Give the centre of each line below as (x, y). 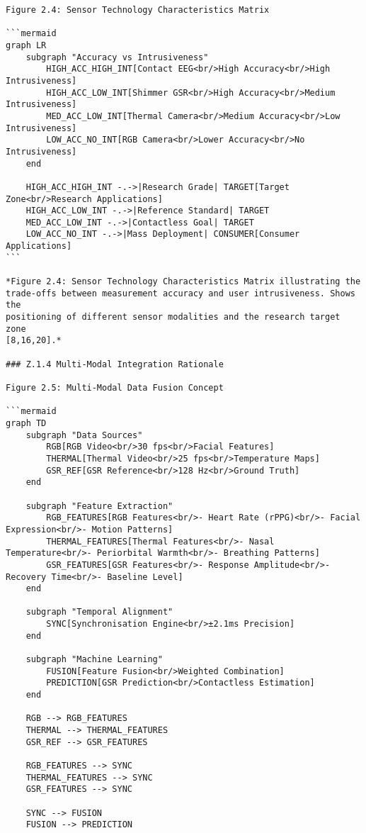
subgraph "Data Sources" (84, 435)
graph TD (26, 423)
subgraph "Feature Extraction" (99, 506)
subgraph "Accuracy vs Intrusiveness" (117, 57)
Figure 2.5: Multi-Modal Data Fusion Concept (115, 388)
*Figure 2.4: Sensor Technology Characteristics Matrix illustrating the (183, 282)
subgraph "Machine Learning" (94, 660)
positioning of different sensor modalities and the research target (173, 317)
